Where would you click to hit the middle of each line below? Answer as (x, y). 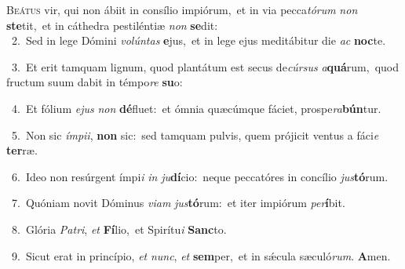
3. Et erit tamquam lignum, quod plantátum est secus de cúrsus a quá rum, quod (205, 66)
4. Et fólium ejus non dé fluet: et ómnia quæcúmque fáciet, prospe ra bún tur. (196, 108)
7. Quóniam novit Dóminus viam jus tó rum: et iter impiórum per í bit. (178, 203)
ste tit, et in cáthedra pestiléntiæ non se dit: (112, 25)
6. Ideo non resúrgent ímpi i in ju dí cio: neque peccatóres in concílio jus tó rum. (200, 176)
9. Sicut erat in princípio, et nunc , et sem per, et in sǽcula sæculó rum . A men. (201, 255)
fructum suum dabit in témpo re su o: (95, 82)
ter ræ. (22, 150)
